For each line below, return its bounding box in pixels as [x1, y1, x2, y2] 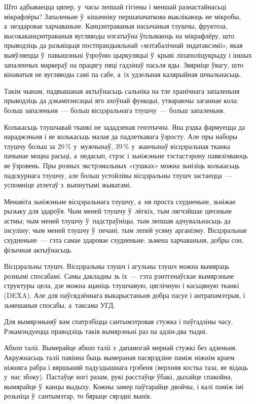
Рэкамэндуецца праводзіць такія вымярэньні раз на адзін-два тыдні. [4, 326, 208, 336]
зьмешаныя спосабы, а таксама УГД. [4, 299, 115, 310]
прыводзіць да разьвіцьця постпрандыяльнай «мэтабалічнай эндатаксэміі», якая [4, 40, 243, 50]
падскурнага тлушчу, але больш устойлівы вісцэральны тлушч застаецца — [4, 170, 232, 180]
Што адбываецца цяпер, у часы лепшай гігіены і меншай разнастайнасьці [4, 1, 226, 11]
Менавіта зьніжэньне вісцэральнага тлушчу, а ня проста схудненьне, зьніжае [4, 196, 236, 206]
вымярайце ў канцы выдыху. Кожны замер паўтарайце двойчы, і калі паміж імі [4, 381, 244, 391]
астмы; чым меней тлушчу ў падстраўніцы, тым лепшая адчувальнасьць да [4, 215, 231, 225]
